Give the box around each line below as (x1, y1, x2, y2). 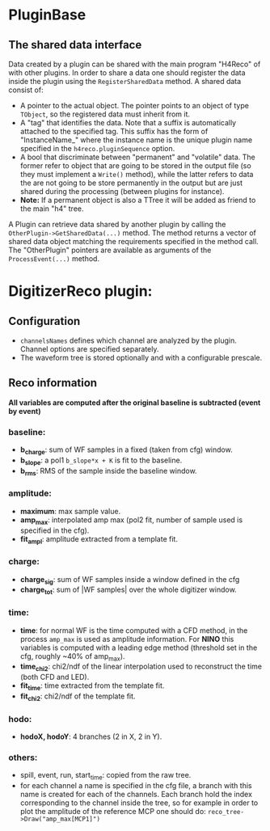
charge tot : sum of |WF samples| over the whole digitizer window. (19, 584, 237, 597)
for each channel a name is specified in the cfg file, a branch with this (19, 781, 252, 791)
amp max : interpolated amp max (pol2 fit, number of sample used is (19, 515, 243, 526)
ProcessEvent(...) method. (8, 254, 99, 264)
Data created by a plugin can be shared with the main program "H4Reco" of (8, 59, 261, 69)
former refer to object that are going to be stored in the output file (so (19, 161, 252, 171)
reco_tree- (207, 808, 245, 816)
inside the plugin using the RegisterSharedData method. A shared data (8, 77, 242, 86)
